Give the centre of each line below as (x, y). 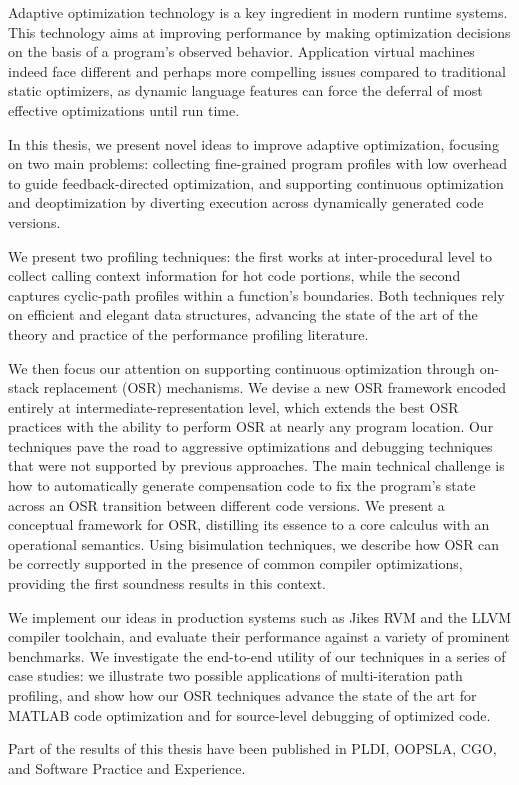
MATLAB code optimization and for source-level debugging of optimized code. (249, 714)
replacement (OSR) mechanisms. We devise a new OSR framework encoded (275, 387)
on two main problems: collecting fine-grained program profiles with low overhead (257, 163)
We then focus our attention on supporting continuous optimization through (242, 367)
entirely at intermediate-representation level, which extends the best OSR (233, 406)
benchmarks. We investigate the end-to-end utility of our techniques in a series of (257, 655)
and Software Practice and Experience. (127, 767)
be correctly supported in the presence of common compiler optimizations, (235, 563)
